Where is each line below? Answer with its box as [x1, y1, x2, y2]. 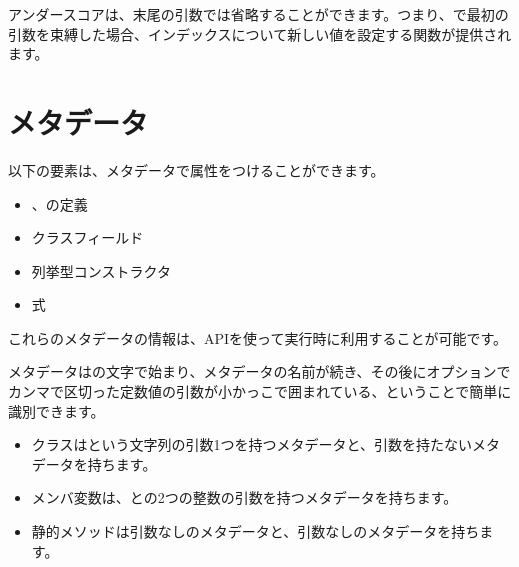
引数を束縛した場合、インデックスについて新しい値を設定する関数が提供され [8, 23, 512, 44]
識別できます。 [8, 400, 105, 421]
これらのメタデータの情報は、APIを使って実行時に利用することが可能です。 [8, 327, 507, 348]
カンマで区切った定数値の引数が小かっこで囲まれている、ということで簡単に [8, 381, 512, 402]
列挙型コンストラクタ [31, 260, 171, 281]
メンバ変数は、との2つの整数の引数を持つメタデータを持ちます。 [31, 487, 458, 508]
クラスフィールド [31, 227, 144, 248]
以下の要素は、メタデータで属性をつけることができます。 [8, 159, 385, 180]
